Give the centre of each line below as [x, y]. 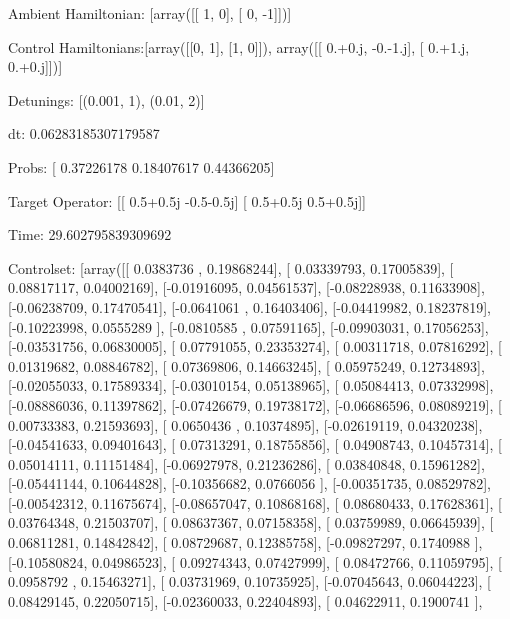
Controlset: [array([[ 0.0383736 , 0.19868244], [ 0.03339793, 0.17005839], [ [231, 267]
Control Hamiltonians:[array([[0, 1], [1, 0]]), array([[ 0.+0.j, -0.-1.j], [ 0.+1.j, [239, 46]
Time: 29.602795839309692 [90, 234]
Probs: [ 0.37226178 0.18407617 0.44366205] [141, 166]
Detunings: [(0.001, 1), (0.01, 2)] [106, 99]
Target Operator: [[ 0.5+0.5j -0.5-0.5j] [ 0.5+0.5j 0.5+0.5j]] [187, 200]
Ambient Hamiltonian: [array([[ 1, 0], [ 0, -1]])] [150, 13]
